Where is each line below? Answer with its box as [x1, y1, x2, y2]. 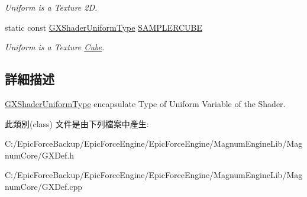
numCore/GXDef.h [5, 148, 75, 161]
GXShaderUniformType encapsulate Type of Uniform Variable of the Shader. [5, 97, 286, 109]
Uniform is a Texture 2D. [5, 1, 98, 13]
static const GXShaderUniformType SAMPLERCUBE [5, 21, 203, 33]
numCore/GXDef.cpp [5, 180, 83, 192]
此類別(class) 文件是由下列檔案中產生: [5, 117, 149, 130]
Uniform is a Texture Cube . [5, 41, 105, 53]
